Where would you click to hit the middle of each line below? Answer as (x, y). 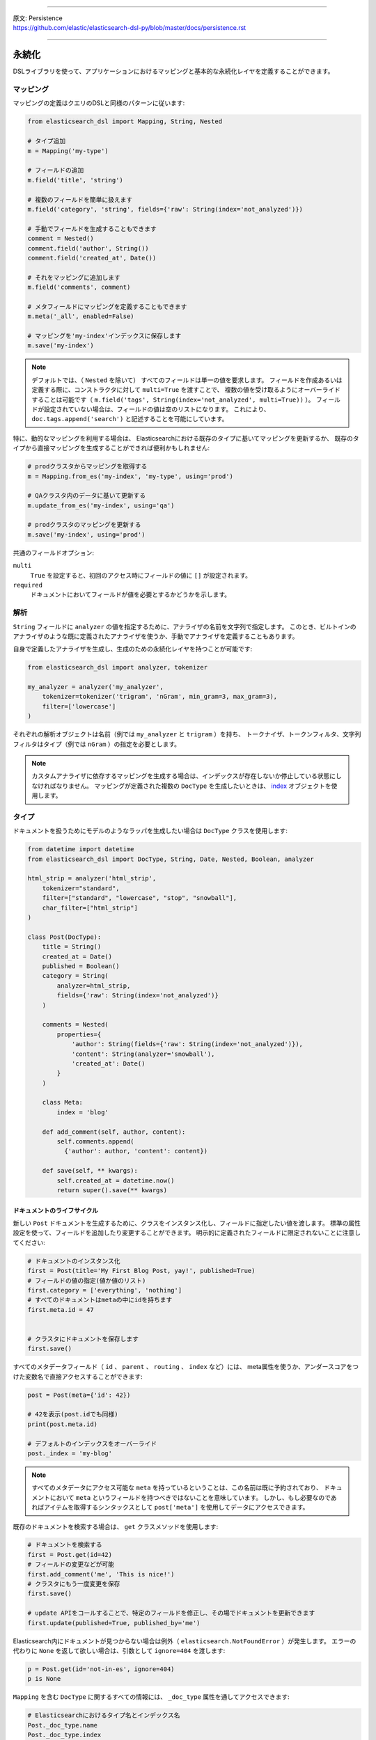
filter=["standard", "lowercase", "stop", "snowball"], (140, 898)
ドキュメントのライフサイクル (56, 1210)
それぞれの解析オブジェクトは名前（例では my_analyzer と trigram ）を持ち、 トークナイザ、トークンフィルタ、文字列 (187, 734)
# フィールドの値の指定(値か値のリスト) (87, 1280)
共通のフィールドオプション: (53, 553)
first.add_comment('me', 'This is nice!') (101, 1574)
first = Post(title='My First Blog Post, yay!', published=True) (141, 1271)
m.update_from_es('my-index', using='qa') (101, 505)
